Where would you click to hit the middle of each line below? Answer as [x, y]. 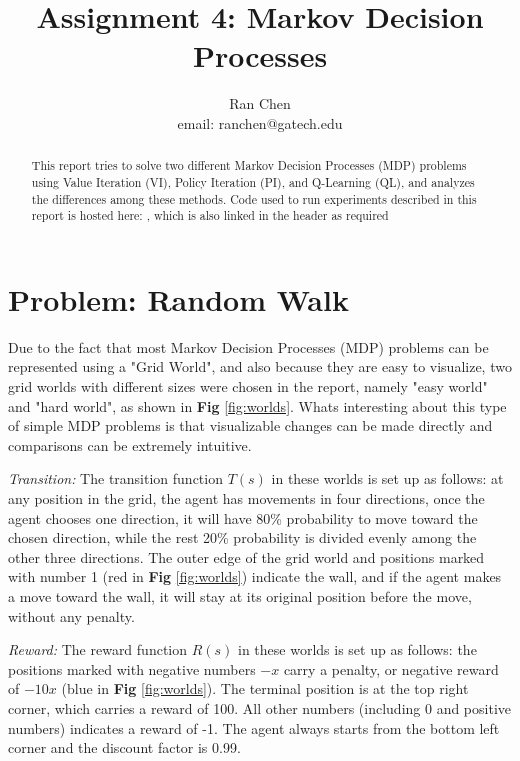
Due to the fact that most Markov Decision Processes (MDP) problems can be [248, 346]
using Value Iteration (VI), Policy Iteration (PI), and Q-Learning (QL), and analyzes [253, 181]
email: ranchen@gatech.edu [260, 122]
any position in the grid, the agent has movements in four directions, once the [246, 498]
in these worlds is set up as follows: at [387, 478]
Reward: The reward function [98, 649]
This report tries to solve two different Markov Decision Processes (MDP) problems [249, 165]
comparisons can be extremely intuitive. [130, 444]
